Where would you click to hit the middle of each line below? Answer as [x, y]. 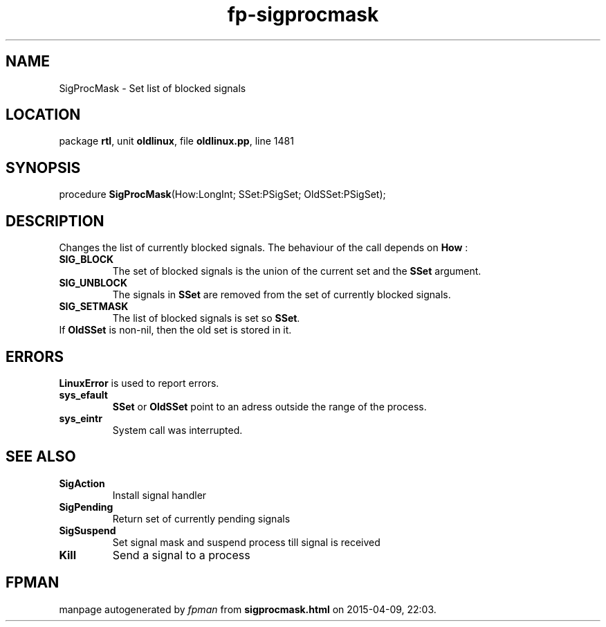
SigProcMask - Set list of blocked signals [153, 88]
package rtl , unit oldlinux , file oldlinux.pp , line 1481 [176, 141]
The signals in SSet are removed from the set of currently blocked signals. [282, 295]
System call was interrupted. [177, 430]
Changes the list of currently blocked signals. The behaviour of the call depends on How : [264, 248]
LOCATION [43, 115]
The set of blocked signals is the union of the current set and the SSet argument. [297, 271]
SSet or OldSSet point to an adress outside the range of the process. [269, 406]
